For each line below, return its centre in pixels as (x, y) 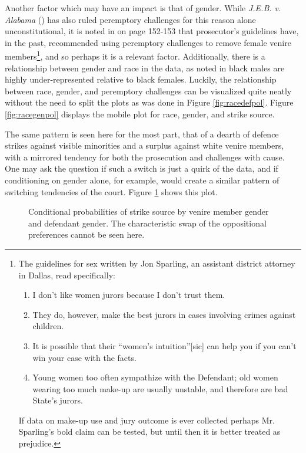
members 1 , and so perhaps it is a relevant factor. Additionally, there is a (135, 55)
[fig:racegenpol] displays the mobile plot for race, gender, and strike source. (140, 114)
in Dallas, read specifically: (67, 275)
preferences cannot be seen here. (87, 234)
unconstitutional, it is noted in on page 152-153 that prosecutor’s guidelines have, (152, 31)
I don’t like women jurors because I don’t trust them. (129, 295)
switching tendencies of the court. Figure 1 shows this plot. (111, 191)
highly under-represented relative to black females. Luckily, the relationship (141, 79)
